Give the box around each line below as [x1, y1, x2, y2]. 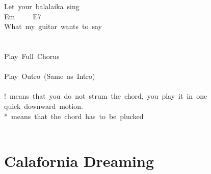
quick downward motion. [4, 100, 83, 111]
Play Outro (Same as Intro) [4, 71, 95, 81]
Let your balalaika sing [4, 1, 80, 11]
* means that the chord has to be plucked [4, 110, 144, 121]
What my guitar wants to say [4, 21, 102, 32]
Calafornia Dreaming [4, 150, 154, 171]
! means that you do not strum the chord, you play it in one [4, 91, 207, 101]
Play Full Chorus [4, 50, 60, 61]
